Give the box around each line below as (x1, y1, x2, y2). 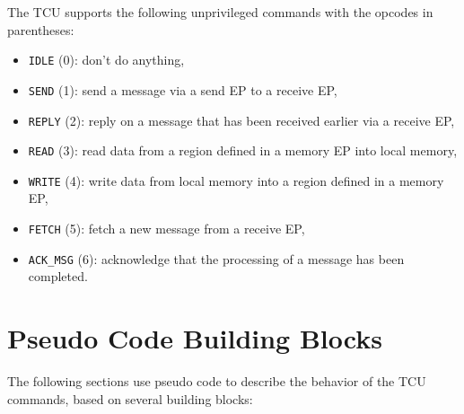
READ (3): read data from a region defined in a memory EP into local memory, (28, 141, 458, 160)
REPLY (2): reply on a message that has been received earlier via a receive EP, (28, 110, 455, 129)
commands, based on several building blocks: (7, 389, 253, 408)
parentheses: (7, 20, 74, 39)
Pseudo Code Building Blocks (7, 320, 382, 357)
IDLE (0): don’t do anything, (28, 50, 185, 69)
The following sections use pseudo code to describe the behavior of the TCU (7, 372, 426, 391)
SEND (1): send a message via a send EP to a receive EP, (28, 80, 337, 99)
